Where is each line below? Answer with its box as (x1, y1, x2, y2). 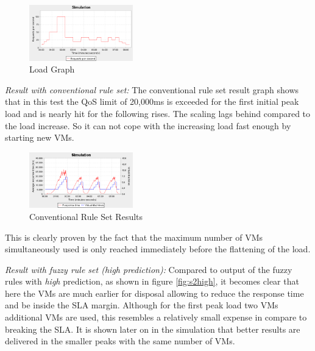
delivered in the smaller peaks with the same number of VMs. (5, 335, 235, 347)
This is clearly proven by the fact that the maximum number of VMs (5, 230, 263, 243)
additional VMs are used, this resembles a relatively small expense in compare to (5, 311, 307, 324)
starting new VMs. (5, 131, 74, 144)
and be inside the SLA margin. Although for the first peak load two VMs (5, 299, 278, 311)
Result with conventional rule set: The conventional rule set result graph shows (5, 83, 299, 96)
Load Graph (29, 63, 75, 76)
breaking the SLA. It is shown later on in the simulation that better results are (5, 322, 300, 335)
